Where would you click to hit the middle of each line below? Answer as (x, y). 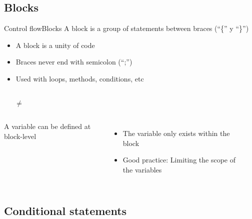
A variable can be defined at (47, 126)
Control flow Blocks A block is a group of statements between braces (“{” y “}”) (126, 28)
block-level (20, 136)
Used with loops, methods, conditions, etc (80, 78)
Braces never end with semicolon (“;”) (74, 62)
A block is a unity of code (55, 45)
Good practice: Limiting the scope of (179, 160)
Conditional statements (65, 210)
